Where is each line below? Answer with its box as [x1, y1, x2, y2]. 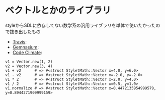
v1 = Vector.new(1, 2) [5, 59, 53, 64]
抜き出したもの [9, 28, 41, 34]
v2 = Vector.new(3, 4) [5, 64, 53, 69]
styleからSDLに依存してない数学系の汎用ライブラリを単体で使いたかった [5, 22, 156, 28]
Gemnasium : [12, 44, 39, 50]
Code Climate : [12, 49, 42, 56]
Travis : [12, 38, 27, 44]
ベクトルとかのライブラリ [5, 5, 112, 16]
